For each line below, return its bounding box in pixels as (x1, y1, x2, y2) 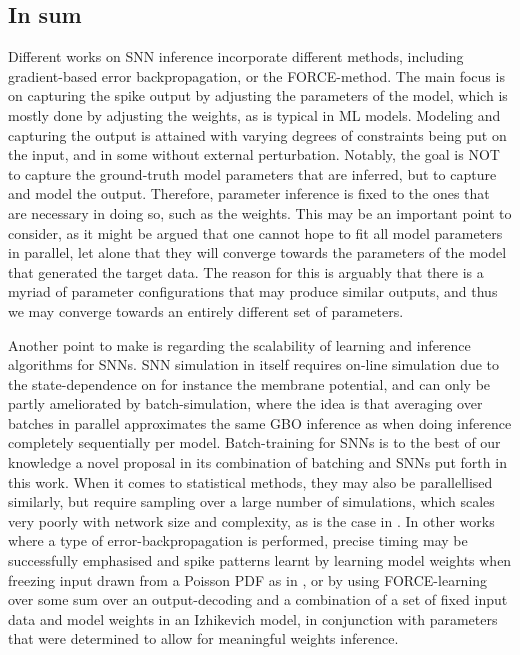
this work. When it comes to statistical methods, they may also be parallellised (8, 471, 493, 492)
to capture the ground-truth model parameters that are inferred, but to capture (8, 163, 497, 184)
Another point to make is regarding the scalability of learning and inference (8, 334, 471, 355)
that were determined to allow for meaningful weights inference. (8, 628, 399, 649)
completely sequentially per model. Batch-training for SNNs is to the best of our (8, 432, 501, 453)
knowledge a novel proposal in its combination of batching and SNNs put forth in (8, 452, 507, 473)
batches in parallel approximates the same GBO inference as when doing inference (8, 412, 512, 433)
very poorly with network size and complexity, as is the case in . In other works (8, 510, 495, 531)
